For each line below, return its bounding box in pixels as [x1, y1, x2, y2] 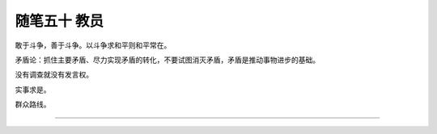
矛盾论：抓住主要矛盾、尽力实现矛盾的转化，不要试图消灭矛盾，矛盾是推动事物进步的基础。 [15, 55, 320, 65]
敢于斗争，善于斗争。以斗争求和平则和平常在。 [15, 40, 172, 50]
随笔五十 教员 [15, 12, 104, 30]
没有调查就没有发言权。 [15, 69, 93, 80]
